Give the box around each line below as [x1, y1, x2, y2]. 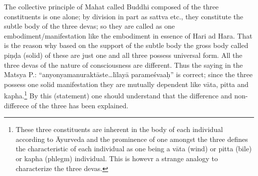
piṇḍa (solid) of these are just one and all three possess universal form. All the [4, 49, 243, 60]
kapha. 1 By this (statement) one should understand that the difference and [4, 89, 232, 100]
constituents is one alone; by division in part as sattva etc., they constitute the [4, 11, 244, 21]
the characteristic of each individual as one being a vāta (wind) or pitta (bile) [15, 143, 252, 154]
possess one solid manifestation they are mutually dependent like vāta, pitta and [4, 79, 249, 89]
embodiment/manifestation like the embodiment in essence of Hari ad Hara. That [4, 30, 253, 41]
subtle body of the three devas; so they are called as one [4, 21, 175, 31]
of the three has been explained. [31, 100, 129, 110]
